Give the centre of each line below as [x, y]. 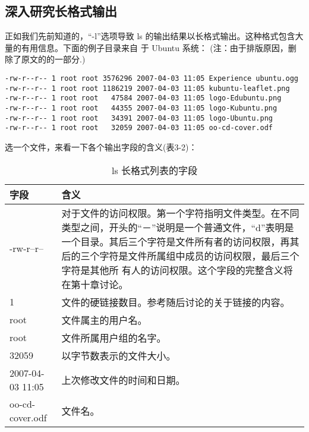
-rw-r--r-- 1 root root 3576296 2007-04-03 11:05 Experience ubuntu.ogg [152, 78]
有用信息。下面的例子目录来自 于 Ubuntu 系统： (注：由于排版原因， [154, 47]
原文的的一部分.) [53, 59]
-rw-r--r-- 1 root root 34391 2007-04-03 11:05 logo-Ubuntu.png [139, 118]
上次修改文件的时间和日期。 [123, 380]
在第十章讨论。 [95, 284]
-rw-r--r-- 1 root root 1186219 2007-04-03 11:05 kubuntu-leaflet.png [147, 88]
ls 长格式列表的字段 [154, 170]
